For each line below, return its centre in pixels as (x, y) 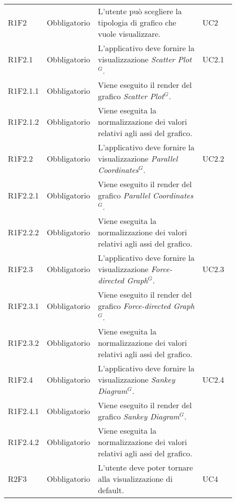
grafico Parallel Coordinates (146, 195)
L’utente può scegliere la (140, 11)
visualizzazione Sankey (136, 379)
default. (111, 490)
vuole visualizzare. (129, 34)
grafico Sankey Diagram (139, 416)
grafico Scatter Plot (131, 96)
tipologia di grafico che (137, 22)
